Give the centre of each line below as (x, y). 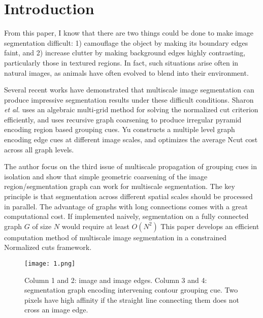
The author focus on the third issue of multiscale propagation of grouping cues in (130, 166)
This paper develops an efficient (210, 226)
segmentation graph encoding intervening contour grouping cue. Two (131, 290)
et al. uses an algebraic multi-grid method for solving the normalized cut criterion (131, 109)
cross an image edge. (56, 310)
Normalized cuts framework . (48, 247)
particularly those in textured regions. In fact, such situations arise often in (121, 62)
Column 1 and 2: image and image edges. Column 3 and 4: (116, 280)
